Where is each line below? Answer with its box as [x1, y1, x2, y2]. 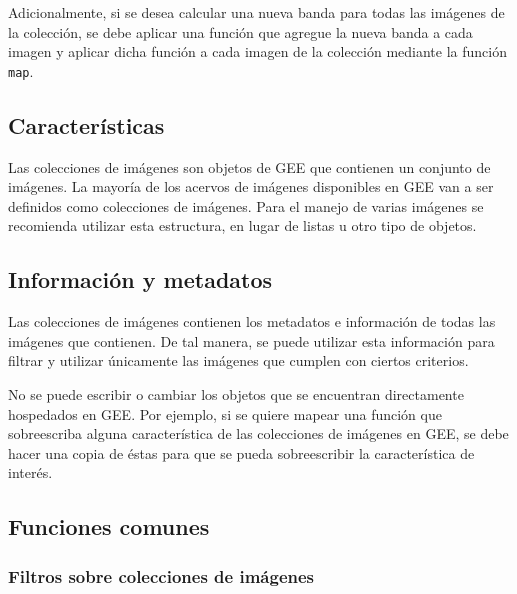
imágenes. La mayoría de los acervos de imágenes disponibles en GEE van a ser [8, 176, 494, 197]
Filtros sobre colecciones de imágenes [8, 563, 315, 588]
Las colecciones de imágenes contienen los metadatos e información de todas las [8, 311, 496, 332]
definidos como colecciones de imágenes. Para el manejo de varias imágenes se [8, 195, 484, 216]
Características [8, 109, 165, 140]
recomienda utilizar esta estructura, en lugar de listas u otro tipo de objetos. [8, 215, 477, 236]
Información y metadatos [8, 264, 273, 295]
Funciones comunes [8, 511, 210, 542]
